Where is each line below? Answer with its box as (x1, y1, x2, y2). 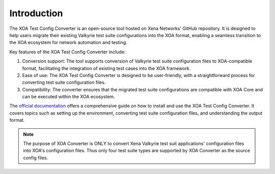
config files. (23, 155, 48, 161)
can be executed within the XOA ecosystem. (22, 94, 115, 100)
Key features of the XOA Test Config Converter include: (9, 49, 126, 55)
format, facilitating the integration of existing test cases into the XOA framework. (22, 65, 191, 71)
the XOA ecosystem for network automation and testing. (9, 40, 127, 46)
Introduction (9, 8, 63, 19)
